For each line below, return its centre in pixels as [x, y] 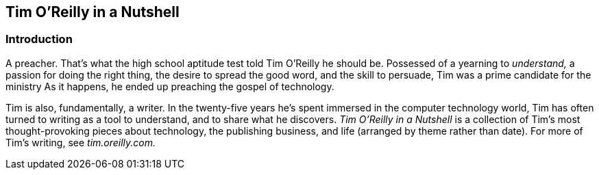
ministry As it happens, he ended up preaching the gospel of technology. [170, 86]
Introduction [39, 39]
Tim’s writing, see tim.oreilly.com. [81, 142]
